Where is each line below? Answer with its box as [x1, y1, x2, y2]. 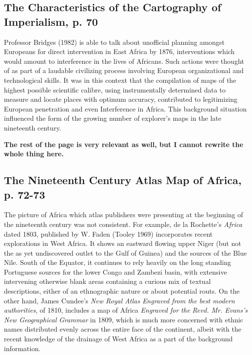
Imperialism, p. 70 [4, 14, 98, 29]
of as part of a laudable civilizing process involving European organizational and [4, 65, 244, 75]
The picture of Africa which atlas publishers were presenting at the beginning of [4, 209, 243, 220]
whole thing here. [4, 149, 64, 159]
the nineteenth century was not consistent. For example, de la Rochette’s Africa [4, 219, 242, 229]
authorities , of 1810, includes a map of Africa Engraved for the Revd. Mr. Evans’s [4, 305, 248, 315]
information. [4, 343, 41, 353]
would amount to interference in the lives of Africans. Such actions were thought [4, 56, 244, 66]
